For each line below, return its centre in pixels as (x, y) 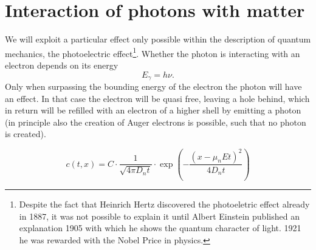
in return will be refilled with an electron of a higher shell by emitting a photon (153, 110)
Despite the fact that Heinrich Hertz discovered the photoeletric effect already (164, 204)
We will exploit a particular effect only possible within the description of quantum (158, 39)
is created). (26, 134)
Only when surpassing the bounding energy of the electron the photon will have (153, 86)
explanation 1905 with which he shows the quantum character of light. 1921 (160, 228)
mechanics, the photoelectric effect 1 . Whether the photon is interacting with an (153, 52)
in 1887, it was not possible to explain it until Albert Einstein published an (159, 216)
